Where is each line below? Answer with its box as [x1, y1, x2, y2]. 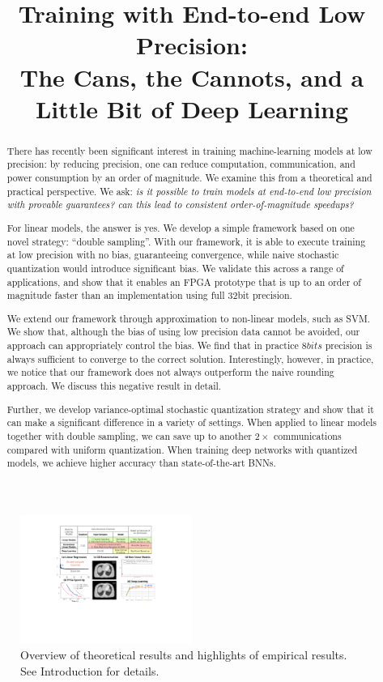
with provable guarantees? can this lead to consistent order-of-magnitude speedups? [6, 198, 354, 211]
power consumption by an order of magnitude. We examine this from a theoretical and [6, 171, 372, 185]
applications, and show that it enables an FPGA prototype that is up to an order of [6, 275, 361, 288]
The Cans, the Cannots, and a [19, 60, 364, 93]
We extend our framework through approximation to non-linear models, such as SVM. [6, 311, 371, 325]
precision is [325, 339, 372, 352]
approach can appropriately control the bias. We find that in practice [6, 339, 299, 352]
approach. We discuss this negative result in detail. [6, 379, 222, 393]
